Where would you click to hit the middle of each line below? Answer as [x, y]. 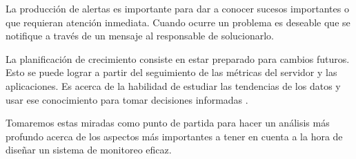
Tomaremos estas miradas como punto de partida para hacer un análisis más [168, 123]
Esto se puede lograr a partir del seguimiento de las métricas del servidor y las [171, 72]
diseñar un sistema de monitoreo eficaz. [89, 150]
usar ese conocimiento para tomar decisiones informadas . [127, 99]
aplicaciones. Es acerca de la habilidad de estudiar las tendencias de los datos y [173, 85]
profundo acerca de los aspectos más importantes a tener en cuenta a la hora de [174, 136]
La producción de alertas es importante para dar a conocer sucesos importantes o [177, 8]
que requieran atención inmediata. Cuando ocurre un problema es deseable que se [178, 22]
